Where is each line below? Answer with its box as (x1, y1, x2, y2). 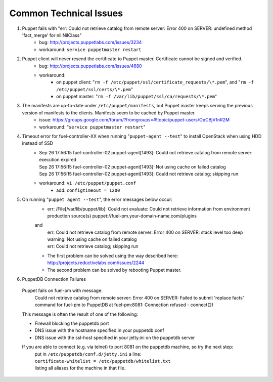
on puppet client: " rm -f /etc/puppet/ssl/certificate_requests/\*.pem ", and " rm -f (56, 79, 254, 86)
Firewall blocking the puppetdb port (34, 320, 109, 326)
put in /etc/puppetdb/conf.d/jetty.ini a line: (34, 351, 142, 357)
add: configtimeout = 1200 (56, 187, 120, 193)
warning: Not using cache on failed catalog (47, 236, 137, 242)
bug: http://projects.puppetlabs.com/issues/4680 (39, 63, 142, 69)
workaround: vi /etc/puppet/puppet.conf (39, 180, 136, 186)
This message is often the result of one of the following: (22, 311, 139, 317)
